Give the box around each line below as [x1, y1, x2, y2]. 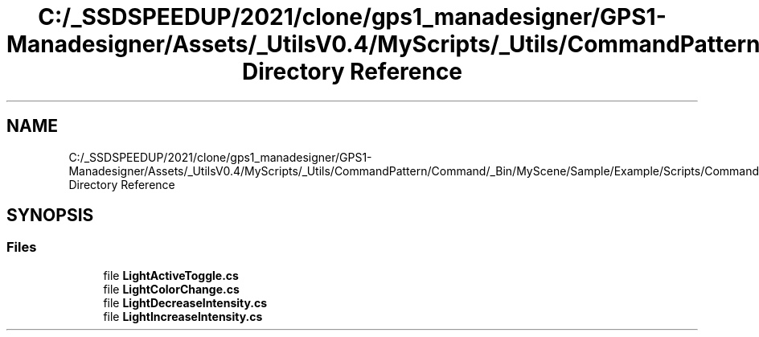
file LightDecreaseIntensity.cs [103, 295, 268, 310]
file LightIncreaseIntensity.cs [103, 309, 263, 323]
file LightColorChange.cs [103, 282, 240, 296]
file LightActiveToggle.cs [103, 268, 239, 282]
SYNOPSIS [6, 205, 94, 226]
